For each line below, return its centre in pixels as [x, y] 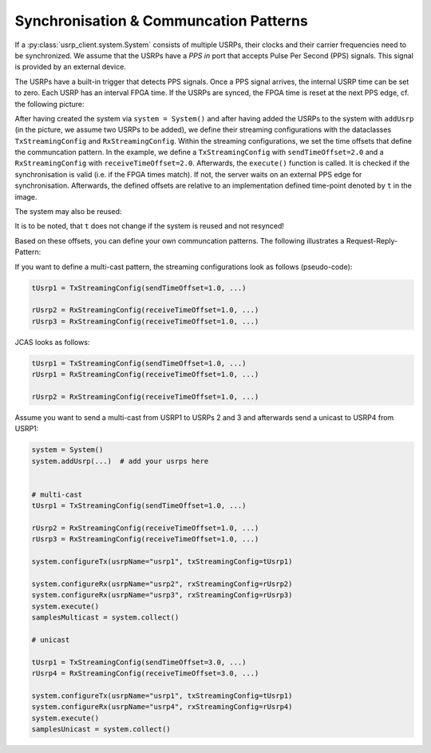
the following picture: [49, 104]
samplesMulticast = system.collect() [105, 618]
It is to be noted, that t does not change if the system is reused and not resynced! [150, 226]
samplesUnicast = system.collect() [101, 729]
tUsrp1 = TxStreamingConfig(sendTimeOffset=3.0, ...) [139, 662]
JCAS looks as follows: [52, 342]
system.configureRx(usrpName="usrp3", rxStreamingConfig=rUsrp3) [162, 595]
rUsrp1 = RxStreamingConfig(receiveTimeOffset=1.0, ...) [145, 375]
